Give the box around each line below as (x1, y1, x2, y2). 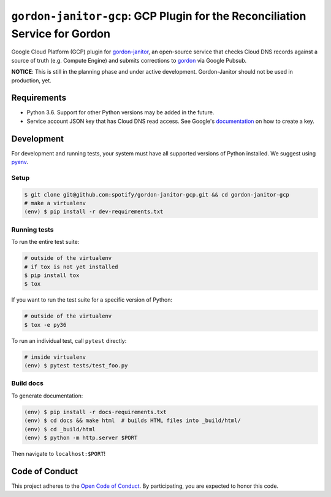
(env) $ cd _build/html (24, 426, 96, 432)
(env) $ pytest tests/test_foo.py (24, 362, 128, 369)
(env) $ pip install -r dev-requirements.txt (24, 208, 164, 215)
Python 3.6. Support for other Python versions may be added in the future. (26, 109, 215, 116)
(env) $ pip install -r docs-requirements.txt (24, 409, 167, 415)
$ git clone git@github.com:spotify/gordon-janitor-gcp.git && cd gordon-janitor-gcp (24, 191, 289, 198)
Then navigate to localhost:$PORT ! (11, 450, 106, 457)
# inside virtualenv (24, 353, 86, 361)
